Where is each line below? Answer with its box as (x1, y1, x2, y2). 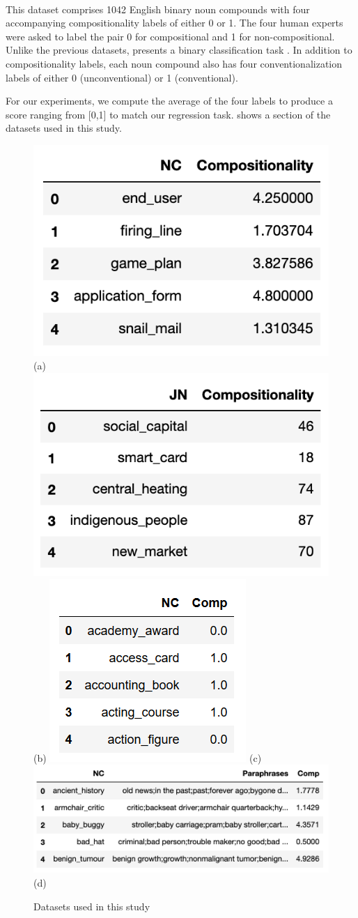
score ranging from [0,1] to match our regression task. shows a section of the (6, 107, 331, 121)
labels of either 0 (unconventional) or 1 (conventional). (6, 70, 238, 84)
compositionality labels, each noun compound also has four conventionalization (6, 56, 342, 70)
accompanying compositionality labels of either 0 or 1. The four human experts (6, 15, 343, 30)
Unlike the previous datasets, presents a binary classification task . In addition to (6, 43, 352, 57)
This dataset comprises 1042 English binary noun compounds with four (6, 1, 310, 16)
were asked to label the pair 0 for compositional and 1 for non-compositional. (6, 29, 335, 43)
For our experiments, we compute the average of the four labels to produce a (6, 93, 333, 108)
